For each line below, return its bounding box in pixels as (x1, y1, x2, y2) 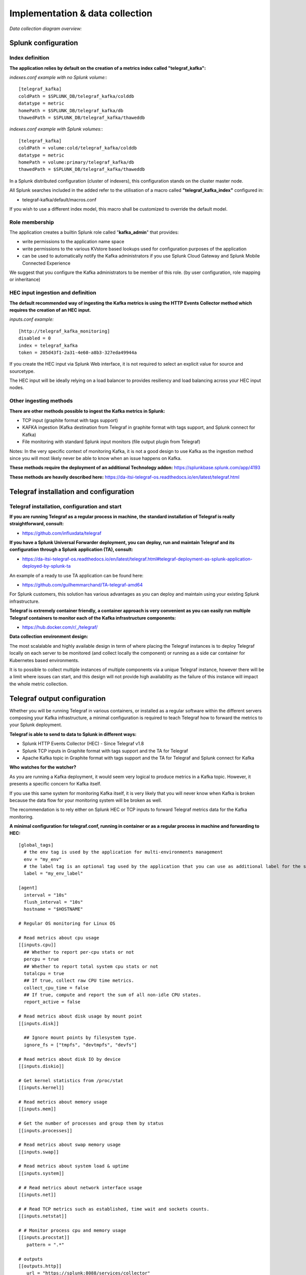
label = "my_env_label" (23, 871, 84, 877)
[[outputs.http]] (18, 1263, 62, 1269)
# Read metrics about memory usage (18, 1099, 108, 1105)
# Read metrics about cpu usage (18, 935, 99, 940)
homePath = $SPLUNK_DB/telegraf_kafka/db (18, 108, 123, 113)
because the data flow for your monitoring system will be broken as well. (9, 797, 162, 803)
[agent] (18, 885, 38, 891)
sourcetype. (9, 368, 35, 374)
